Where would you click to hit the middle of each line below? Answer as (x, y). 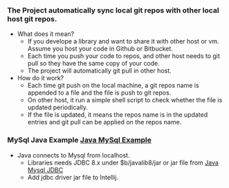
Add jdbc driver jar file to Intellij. (73, 177)
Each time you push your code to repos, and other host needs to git (123, 56)
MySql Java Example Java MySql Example (80, 140)
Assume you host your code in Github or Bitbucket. (100, 49)
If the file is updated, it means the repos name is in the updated (118, 115)
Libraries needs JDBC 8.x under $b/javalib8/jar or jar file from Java (123, 162)
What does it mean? (46, 34)
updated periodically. (58, 107)
